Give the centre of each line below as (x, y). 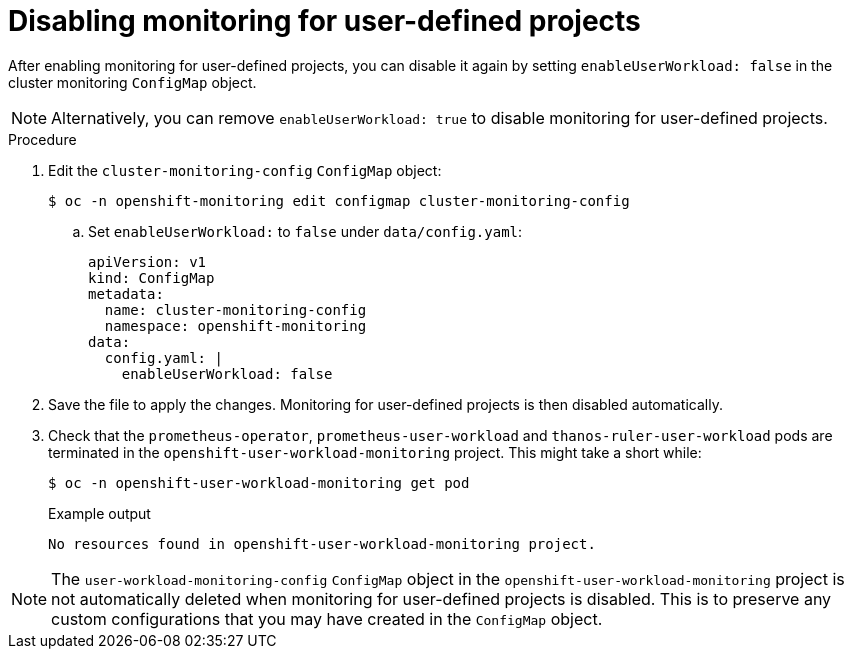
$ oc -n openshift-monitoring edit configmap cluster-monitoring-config (339, 200)
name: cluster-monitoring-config (235, 309)
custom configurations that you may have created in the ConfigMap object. (327, 618)
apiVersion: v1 (147, 261)
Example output (99, 513)
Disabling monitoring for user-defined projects (324, 21)
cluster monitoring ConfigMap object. (132, 82)
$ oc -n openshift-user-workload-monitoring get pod (259, 482)
